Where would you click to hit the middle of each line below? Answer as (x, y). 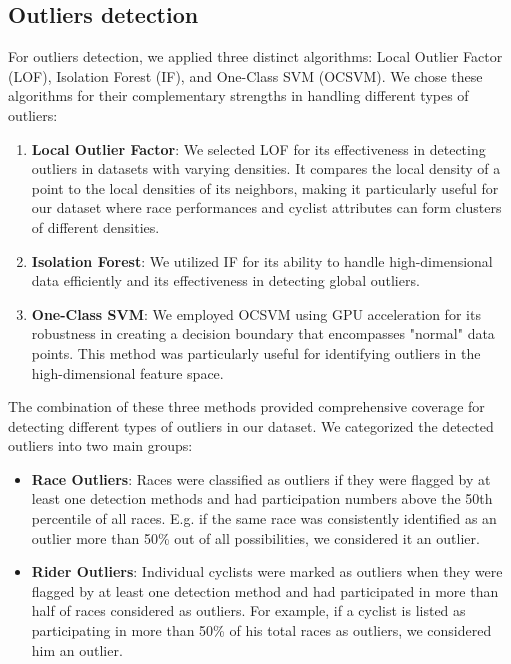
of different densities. (95, 226)
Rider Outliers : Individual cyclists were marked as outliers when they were (267, 571)
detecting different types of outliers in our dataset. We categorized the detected (251, 425)
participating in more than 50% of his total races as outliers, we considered (261, 630)
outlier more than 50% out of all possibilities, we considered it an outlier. (255, 537)
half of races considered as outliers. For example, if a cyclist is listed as (248, 610)
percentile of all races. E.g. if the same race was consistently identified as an (264, 518)
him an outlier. (77, 649)
